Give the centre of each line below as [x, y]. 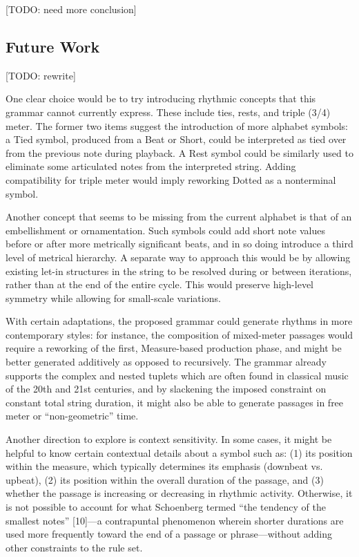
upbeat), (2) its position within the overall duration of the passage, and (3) [165, 479]
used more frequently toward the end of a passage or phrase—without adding [169, 534]
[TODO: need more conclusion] [71, 9]
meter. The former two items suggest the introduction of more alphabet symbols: [177, 125]
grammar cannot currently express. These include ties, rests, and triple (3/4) [168, 112]
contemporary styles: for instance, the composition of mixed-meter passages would [179, 334]
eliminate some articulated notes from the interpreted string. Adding [151, 166]
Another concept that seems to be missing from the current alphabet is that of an [179, 217]
